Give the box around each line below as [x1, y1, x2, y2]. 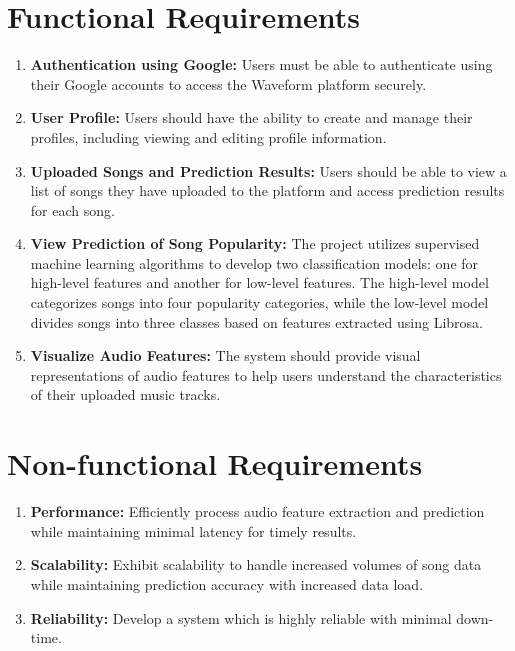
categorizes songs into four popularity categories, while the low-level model [30, 292, 489, 313]
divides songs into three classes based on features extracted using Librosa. [30, 311, 483, 332]
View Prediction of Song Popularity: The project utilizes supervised [30, 233, 480, 254]
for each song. [30, 199, 115, 220]
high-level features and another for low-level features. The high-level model [30, 272, 489, 293]
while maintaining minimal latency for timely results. [30, 520, 357, 541]
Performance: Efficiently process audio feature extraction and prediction [30, 501, 485, 522]
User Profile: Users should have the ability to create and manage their [30, 107, 473, 128]
